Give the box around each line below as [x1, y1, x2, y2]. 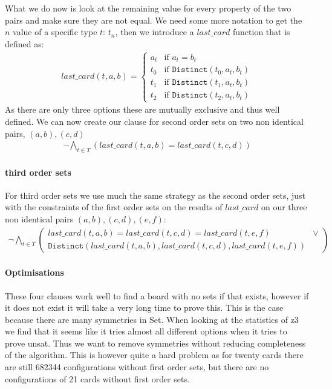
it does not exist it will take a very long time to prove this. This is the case [5, 301, 284, 314]
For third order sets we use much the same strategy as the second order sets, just [5, 188, 305, 201]
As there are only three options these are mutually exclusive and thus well [5, 103, 280, 116]
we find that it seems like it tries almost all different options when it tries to [5, 325, 287, 337]
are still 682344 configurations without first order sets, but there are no [5, 361, 269, 373]
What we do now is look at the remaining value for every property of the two [5, 2, 291, 14]
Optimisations [5, 266, 64, 279]
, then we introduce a [115, 25, 194, 38]
